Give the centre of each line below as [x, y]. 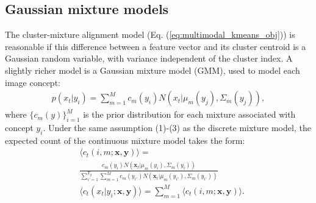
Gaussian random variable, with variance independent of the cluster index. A [149, 58]
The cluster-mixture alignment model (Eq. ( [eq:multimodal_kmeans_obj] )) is [150, 34]
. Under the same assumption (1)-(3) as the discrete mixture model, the [177, 127]
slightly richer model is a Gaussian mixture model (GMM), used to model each [153, 70]
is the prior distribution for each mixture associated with [189, 114]
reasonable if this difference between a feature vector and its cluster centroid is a [156, 46]
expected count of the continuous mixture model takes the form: [125, 140]
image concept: [33, 82]
